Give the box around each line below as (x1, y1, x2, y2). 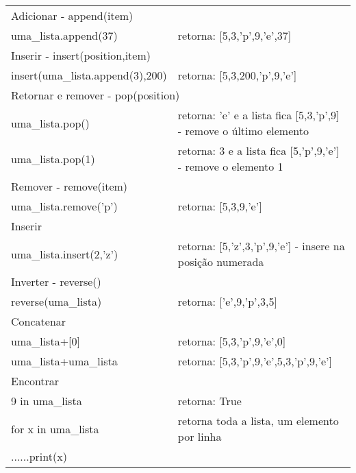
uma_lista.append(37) (11, 27, 118, 43)
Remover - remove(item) (11, 178, 128, 194)
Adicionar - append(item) (11, 8, 133, 23)
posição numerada (177, 254, 264, 269)
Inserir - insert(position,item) (11, 47, 151, 63)
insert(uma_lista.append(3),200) (11, 67, 167, 83)
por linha (177, 428, 222, 444)
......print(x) (11, 448, 67, 464)
